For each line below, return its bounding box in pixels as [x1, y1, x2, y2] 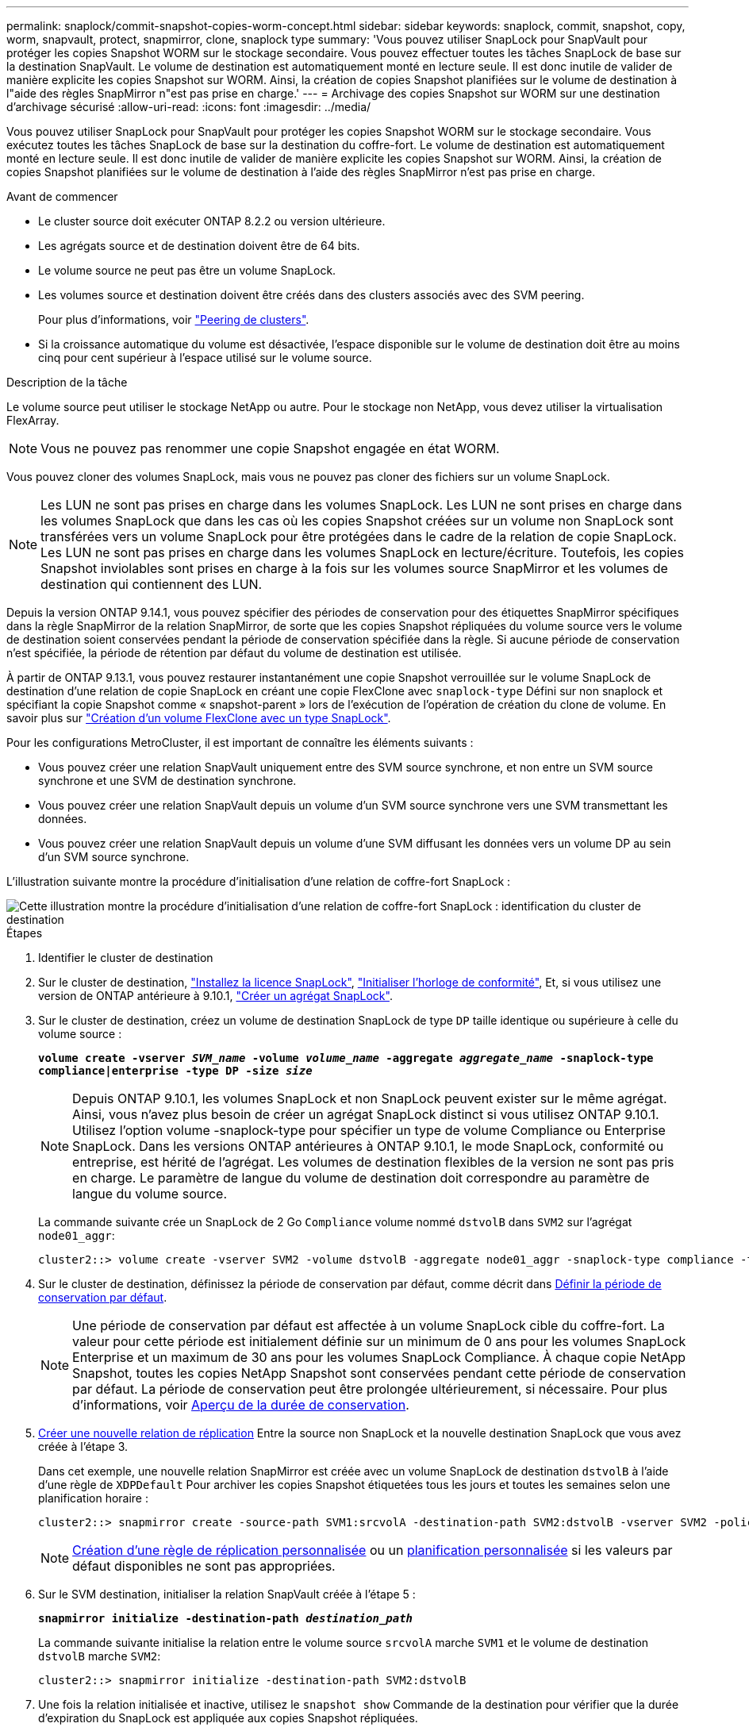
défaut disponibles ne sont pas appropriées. [72, 1558, 336, 1574]
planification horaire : [38, 1491, 148, 1505]
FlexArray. [6, 414, 60, 427]
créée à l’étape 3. [38, 1440, 129, 1453]
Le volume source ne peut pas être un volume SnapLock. [38, 263, 336, 277]
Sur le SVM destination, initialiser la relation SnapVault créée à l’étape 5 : [38, 1587, 416, 1601]
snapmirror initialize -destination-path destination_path [38, 1612, 413, 1625]
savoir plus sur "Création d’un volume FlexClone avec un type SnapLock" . [6, 711, 391, 725]
